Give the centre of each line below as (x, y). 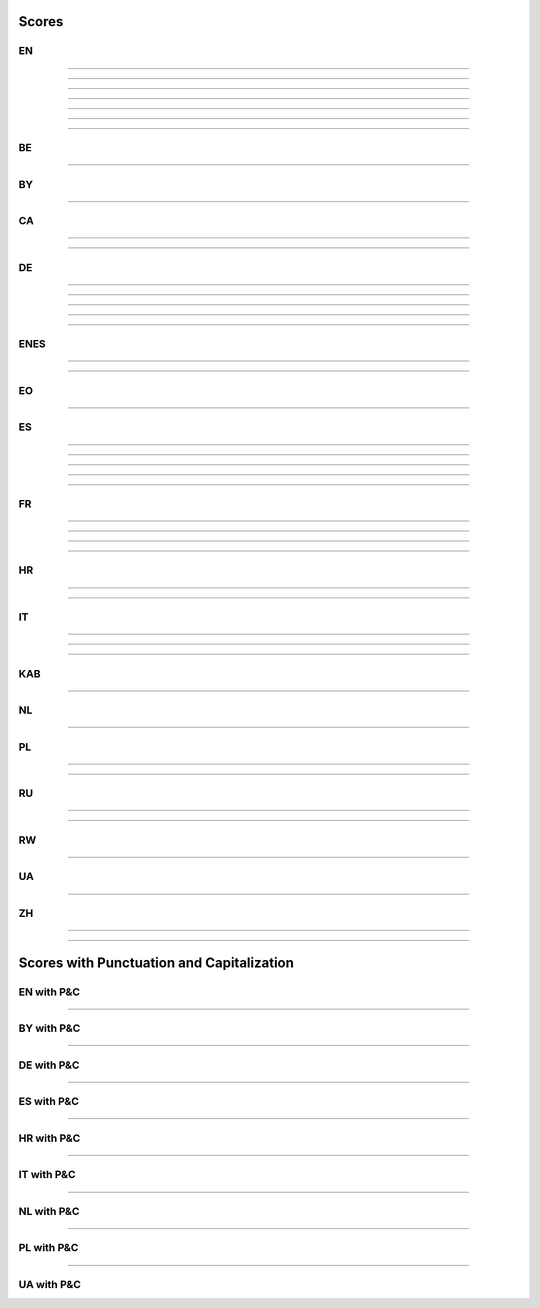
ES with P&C (49, 1102)
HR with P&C (49, 1138)
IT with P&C (47, 1175)
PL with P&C (48, 1248)
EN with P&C (49, 992)
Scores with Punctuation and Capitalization (156, 962)
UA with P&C (50, 1285)
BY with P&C (49, 1028)
